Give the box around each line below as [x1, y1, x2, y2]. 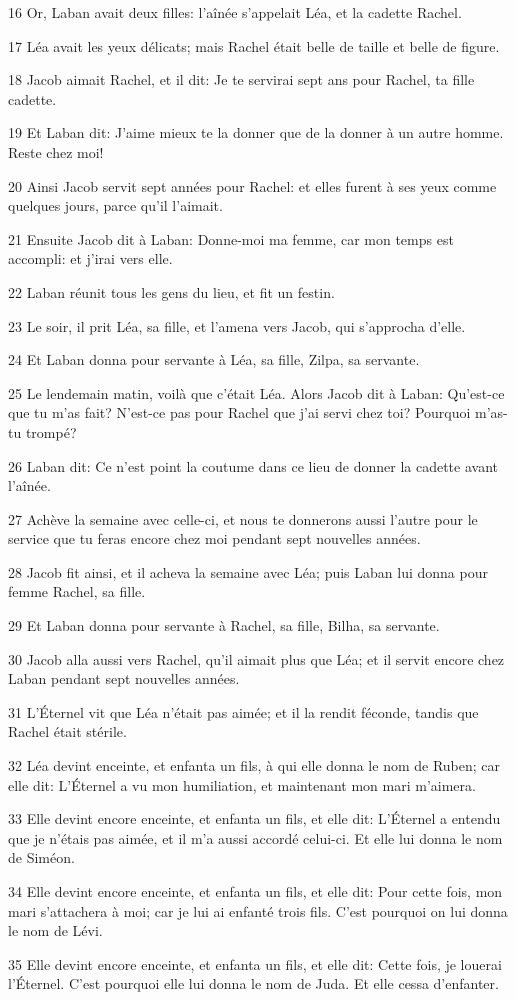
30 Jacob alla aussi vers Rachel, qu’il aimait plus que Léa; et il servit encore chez [8, 648, 505, 669]
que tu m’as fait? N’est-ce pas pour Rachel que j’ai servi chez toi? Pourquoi [8, 402, 471, 423]
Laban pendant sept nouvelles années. [8, 668, 240, 689]
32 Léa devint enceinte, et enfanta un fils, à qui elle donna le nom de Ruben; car [8, 755, 501, 776]
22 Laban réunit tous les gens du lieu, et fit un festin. [8, 281, 335, 302]
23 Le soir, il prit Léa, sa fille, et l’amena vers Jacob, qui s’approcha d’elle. [8, 315, 466, 336]
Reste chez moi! [8, 141, 104, 162]
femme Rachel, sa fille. [8, 581, 146, 602]
